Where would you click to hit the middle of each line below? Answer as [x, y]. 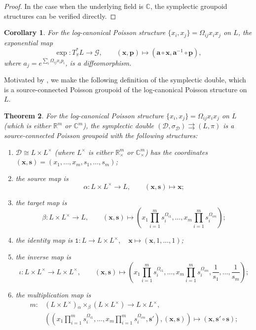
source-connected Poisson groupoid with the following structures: [101, 135]
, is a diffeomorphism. [98, 62]
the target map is [41, 202]
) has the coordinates [176, 152]
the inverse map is [43, 257]
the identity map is [44, 240]
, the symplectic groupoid [189, 6]
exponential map [29, 42]
